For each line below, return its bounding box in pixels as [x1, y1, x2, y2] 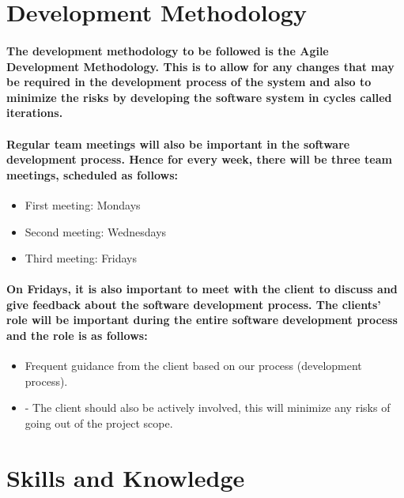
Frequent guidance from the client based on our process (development [25, 357, 362, 374]
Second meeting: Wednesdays [25, 223, 167, 240]
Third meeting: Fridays [25, 250, 137, 266]
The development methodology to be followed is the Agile [6, 42, 329, 58]
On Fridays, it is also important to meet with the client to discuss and [6, 281, 398, 297]
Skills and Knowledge [6, 461, 245, 493]
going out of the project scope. [25, 415, 173, 432]
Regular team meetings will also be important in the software [6, 135, 350, 152]
